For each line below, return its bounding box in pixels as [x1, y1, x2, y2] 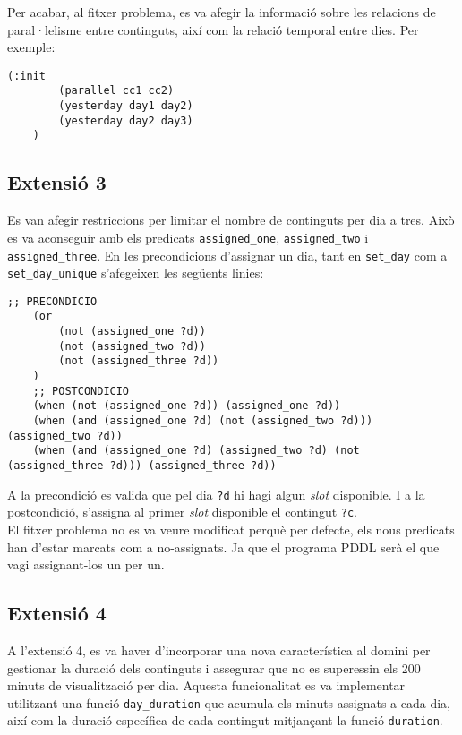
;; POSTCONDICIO [32, 384, 130, 397]
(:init [7, 69, 46, 82]
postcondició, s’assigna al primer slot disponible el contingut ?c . [7, 502, 358, 521]
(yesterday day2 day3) [58, 114, 193, 127]
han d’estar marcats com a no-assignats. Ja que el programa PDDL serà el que [7, 537, 440, 556]
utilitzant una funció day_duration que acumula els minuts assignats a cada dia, [7, 693, 451, 712]
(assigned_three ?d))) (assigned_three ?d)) [7, 459, 277, 473]
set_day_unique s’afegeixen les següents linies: [7, 263, 264, 282]
